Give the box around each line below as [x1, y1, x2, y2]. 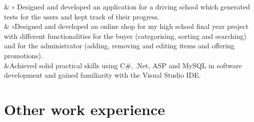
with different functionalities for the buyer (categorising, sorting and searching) [4, 30, 246, 41]
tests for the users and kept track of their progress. [4, 11, 160, 21]
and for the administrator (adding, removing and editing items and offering [4, 40, 234, 51]
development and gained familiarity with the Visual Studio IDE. [4, 70, 201, 80]
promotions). [4, 50, 43, 60]
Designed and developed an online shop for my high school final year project [14, 21, 248, 31]
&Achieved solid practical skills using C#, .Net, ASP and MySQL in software [4, 60, 242, 70]
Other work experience [4, 99, 165, 119]
